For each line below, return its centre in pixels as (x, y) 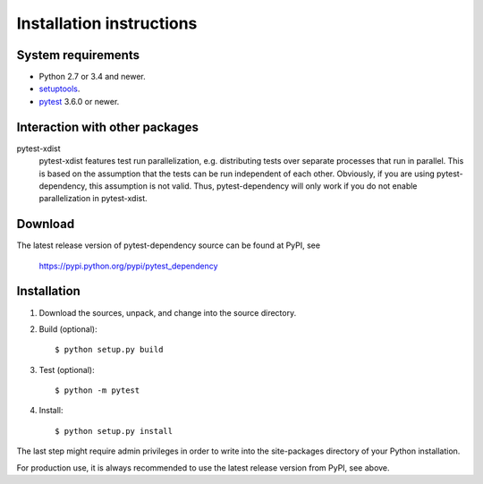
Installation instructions (107, 23)
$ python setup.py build (109, 350)
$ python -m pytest (97, 391)
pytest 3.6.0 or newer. (79, 101)
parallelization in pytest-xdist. (93, 199)
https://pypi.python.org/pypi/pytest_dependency (128, 266)
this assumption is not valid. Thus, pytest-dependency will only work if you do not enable (253, 186)
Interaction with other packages (108, 127)
